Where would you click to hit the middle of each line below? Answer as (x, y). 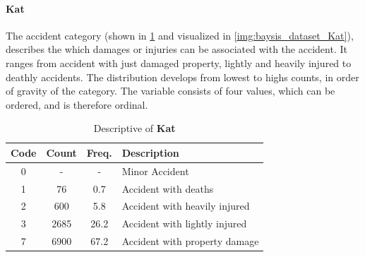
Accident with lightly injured (184, 223)
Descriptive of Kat (134, 128)
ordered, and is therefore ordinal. (77, 104)
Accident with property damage (190, 241)
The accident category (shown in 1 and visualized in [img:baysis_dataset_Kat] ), (180, 35)
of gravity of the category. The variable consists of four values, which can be (170, 91)
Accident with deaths (168, 188)
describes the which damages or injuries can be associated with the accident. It (176, 49)
